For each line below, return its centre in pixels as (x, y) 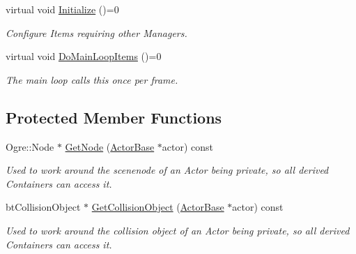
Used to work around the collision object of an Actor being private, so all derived (178, 230)
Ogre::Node (30, 146)
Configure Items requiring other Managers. (96, 32)
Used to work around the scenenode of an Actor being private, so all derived (167, 170)
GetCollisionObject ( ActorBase (158, 207)
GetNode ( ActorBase (110, 146)
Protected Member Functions (114, 117)
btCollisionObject (43, 207)
